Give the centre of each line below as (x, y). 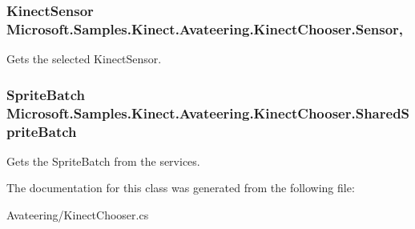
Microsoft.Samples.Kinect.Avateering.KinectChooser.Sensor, (205, 28)
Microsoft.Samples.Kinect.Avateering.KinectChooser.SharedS (208, 112)
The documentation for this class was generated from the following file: (181, 188)
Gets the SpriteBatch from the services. (103, 161)
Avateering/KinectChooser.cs (78, 214)
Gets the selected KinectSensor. (84, 59)
